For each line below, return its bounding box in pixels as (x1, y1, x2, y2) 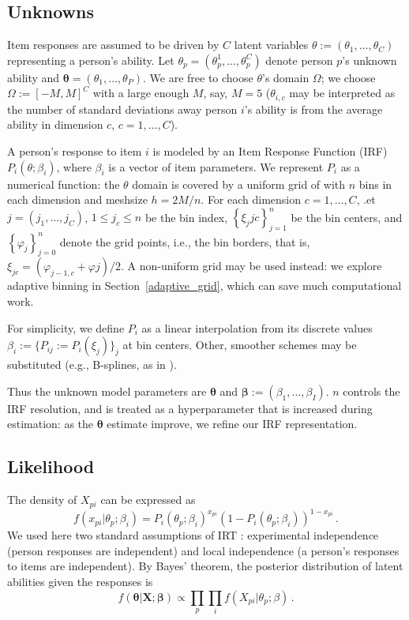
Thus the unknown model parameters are (7, 382, 207, 399)
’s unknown (342, 51, 397, 68)
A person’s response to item (7, 143, 142, 160)
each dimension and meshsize (7, 191, 148, 208)
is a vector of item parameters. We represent (108, 158, 324, 175)
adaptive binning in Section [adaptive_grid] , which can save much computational (7, 277, 402, 294)
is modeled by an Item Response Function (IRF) (152, 143, 388, 160)
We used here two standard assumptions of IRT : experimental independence (7, 527, 379, 543)
